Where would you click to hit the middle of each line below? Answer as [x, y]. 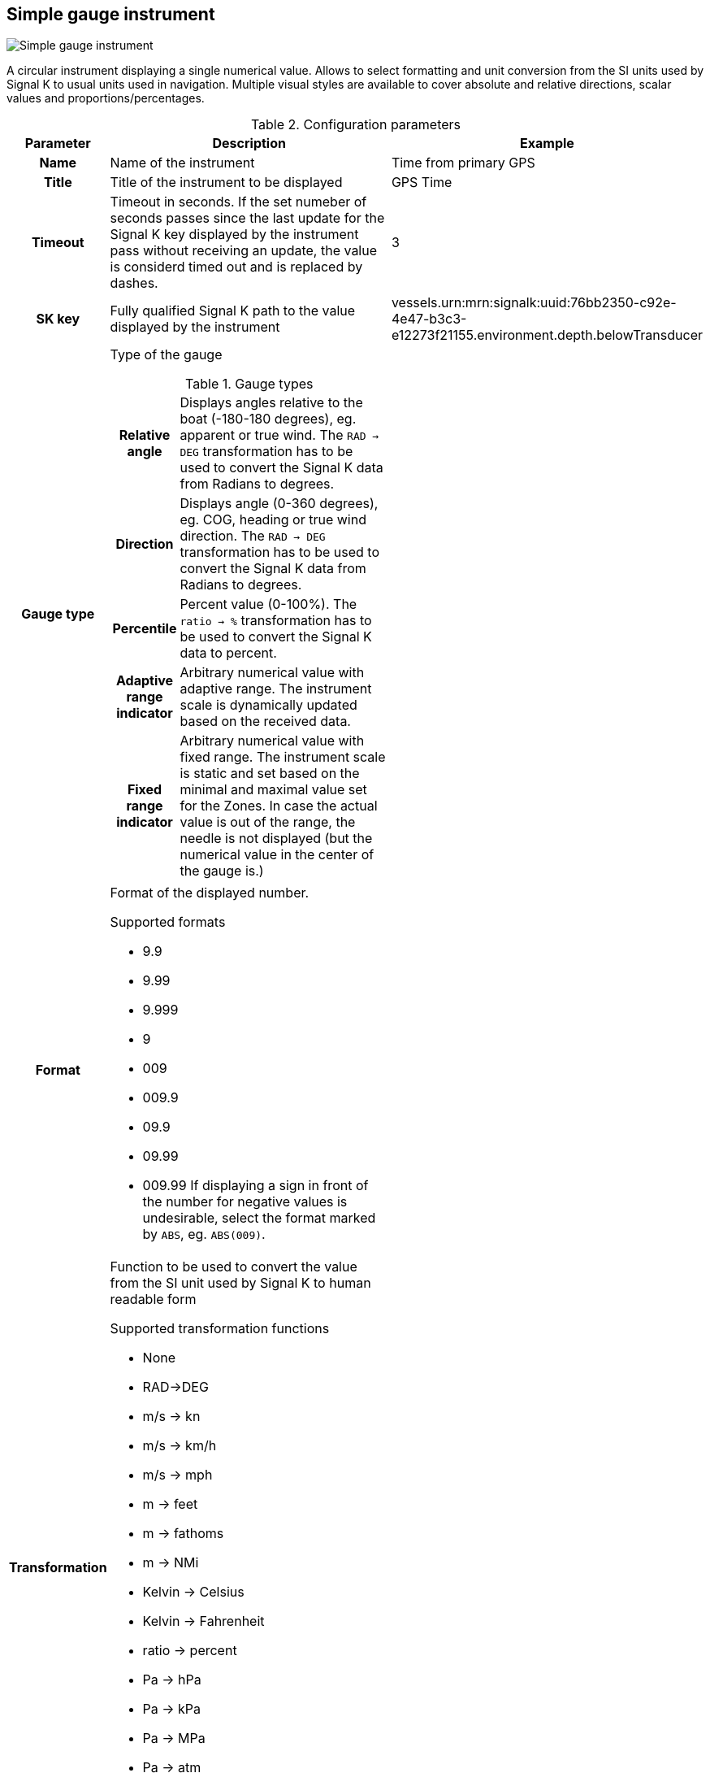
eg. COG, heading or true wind [273, 520]
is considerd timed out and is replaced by [236, 267]
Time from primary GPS [463, 163]
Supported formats [168, 922]
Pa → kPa [172, 1709]
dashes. [134, 283]
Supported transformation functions [220, 1329]
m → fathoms [183, 1534]
